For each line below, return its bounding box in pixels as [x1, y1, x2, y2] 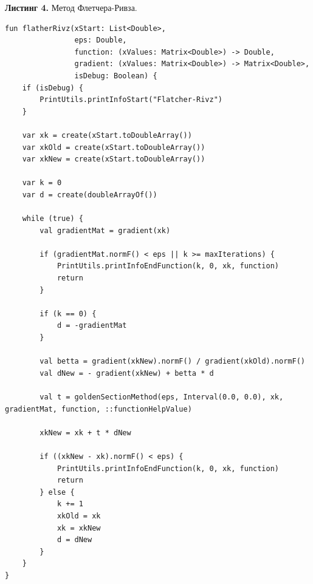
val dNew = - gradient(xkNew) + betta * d [40, 368, 214, 378]
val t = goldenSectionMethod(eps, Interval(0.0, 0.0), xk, [40, 393, 284, 401]
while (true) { [22, 214, 83, 223]
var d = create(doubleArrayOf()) [22, 190, 157, 199]
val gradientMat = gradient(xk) [40, 226, 171, 235]
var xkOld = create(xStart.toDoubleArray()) [22, 143, 205, 152]
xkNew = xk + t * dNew [40, 428, 131, 437]
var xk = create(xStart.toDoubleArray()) [22, 131, 192, 140]
